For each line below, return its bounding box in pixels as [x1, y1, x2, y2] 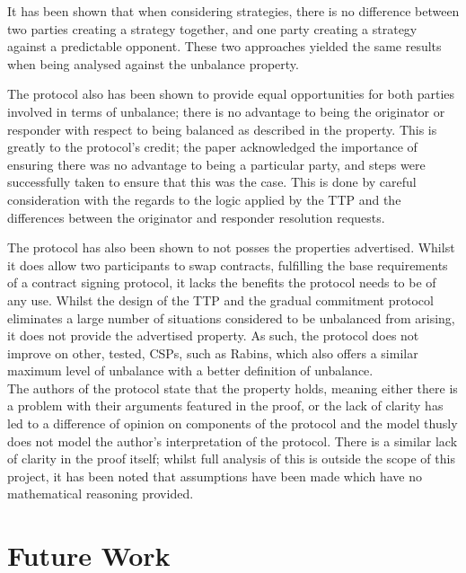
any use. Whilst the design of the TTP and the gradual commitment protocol [7, 290, 434, 309]
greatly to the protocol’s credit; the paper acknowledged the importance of [7, 137, 418, 156]
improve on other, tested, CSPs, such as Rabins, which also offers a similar [7, 343, 418, 362]
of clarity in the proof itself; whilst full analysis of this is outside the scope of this [7, 449, 455, 468]
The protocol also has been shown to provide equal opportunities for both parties [7, 84, 455, 103]
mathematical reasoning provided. [7, 484, 194, 503]
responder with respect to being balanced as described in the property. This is [7, 119, 437, 138]
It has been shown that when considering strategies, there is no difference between [7, 2, 460, 20]
